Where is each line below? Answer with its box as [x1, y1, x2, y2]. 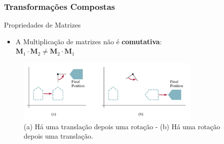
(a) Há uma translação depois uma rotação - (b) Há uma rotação [24, 121, 221, 131]
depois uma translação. [24, 131, 93, 141]
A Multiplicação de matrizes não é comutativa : [15, 36, 162, 46]
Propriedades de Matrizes [4, 20, 81, 30]
